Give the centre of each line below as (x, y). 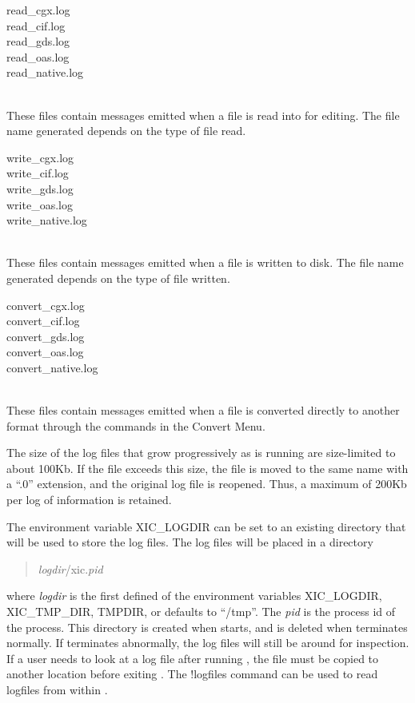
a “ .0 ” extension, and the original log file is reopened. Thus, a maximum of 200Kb (207, 484)
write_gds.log (40, 188)
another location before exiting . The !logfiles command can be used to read (192, 674)
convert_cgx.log (46, 305)
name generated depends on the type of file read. (126, 131)
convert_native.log (52, 367)
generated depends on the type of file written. (118, 278)
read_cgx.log (38, 10)
